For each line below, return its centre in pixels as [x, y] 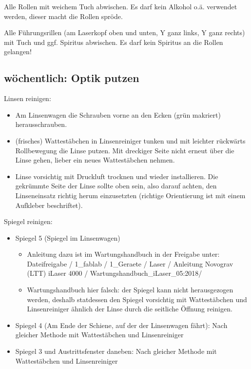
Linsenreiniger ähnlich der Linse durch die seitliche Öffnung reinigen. [130, 309]
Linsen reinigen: [28, 98]
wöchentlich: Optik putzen [72, 78]
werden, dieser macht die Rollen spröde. [63, 16]
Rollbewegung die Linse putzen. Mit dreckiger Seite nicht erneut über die [125, 150]
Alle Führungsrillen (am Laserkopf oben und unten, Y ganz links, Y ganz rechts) [125, 32]
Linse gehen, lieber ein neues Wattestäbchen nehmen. [95, 160]
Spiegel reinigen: [28, 221]
